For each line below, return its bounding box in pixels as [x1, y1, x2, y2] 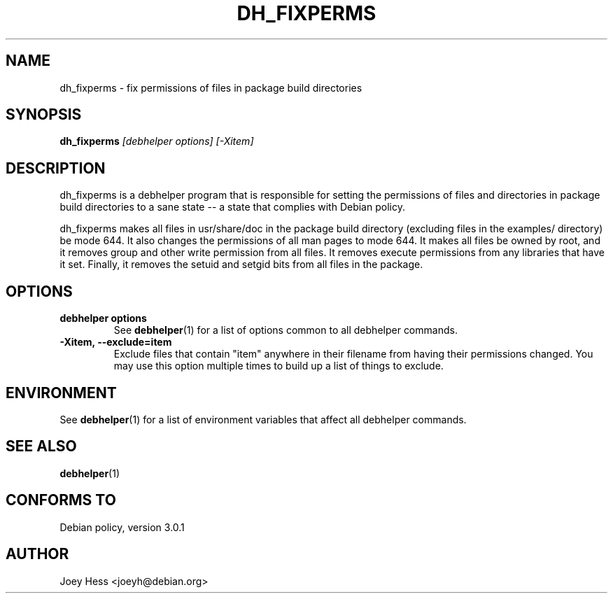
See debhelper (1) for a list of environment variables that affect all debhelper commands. [59, 413, 467, 425]
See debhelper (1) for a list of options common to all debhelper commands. [113, 324, 458, 337]
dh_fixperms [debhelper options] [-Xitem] [59, 135, 254, 148]
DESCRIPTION [6, 159, 106, 177]
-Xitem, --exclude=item [59, 336, 172, 348]
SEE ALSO [6, 437, 77, 456]
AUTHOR [6, 545, 69, 563]
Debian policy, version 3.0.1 [59, 521, 185, 533]
